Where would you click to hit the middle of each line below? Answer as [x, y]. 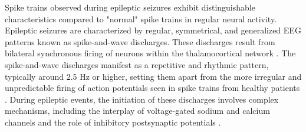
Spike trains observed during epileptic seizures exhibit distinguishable [130, 7]
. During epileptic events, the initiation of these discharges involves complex [142, 99]
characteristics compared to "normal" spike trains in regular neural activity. [141, 18]
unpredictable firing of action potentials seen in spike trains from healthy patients [152, 88]
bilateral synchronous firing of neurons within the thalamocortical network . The [150, 53]
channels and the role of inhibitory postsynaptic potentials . [113, 122]
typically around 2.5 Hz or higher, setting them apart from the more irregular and [153, 76]
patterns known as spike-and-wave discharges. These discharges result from [140, 41]
